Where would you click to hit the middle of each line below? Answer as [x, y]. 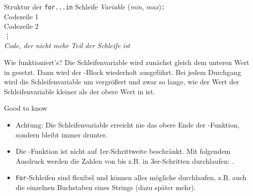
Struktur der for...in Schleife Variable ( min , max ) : [85, 6]
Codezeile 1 [21, 16]
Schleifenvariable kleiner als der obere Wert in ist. [80, 91]
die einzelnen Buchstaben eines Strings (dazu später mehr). [106, 187]
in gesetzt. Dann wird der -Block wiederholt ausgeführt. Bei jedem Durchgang [123, 72]
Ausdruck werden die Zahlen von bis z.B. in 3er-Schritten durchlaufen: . [125, 161]
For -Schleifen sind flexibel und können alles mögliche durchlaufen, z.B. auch [131, 177]
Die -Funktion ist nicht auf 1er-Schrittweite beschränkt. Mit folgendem [123, 151]
